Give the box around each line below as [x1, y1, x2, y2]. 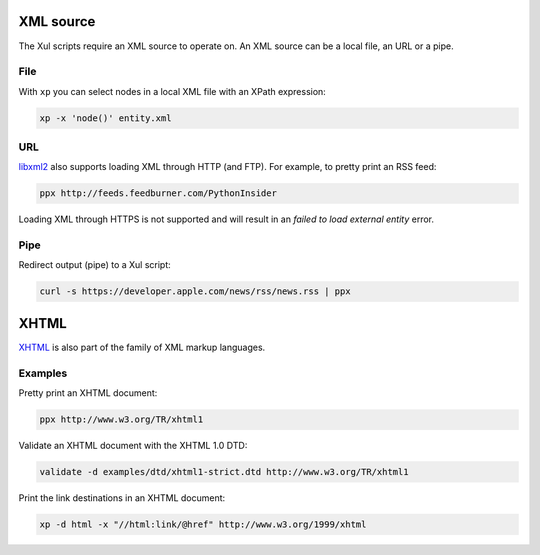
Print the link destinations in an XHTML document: [18, 492, 226, 504]
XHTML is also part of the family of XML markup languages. [18, 341, 266, 353]
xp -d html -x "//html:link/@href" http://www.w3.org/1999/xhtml [39, 519, 367, 530]
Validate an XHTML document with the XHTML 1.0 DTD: [18, 440, 248, 452]
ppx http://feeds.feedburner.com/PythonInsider [39, 188, 277, 199]
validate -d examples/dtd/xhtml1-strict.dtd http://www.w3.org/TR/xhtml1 [39, 466, 409, 478]
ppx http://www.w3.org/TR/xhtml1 [39, 414, 204, 425]
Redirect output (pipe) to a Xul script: [18, 259, 172, 271]
